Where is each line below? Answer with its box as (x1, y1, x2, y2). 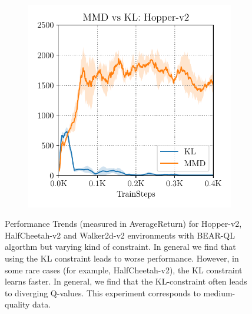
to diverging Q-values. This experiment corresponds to (5, 286, 201, 299)
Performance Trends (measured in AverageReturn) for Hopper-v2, (5, 217, 242, 230)
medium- (203, 286, 236, 299)
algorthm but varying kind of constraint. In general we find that (5, 240, 236, 253)
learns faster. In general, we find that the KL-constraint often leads (5, 275, 247, 287)
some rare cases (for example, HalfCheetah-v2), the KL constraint (5, 263, 243, 276)
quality (5, 298, 30, 310)
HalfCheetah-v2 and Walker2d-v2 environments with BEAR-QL (5, 229, 236, 241)
